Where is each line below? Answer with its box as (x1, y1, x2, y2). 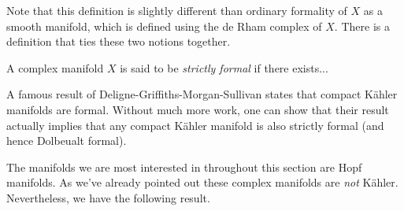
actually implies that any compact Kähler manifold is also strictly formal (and (6, 117, 384, 133)
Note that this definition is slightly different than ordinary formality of (6, 2, 347, 18)
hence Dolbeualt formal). (6, 132, 127, 149)
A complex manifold (6, 59, 104, 76)
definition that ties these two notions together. (6, 33, 231, 50)
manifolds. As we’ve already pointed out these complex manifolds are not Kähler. (6, 174, 398, 191)
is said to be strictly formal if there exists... (120, 59, 328, 76)
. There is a (334, 17, 390, 34)
